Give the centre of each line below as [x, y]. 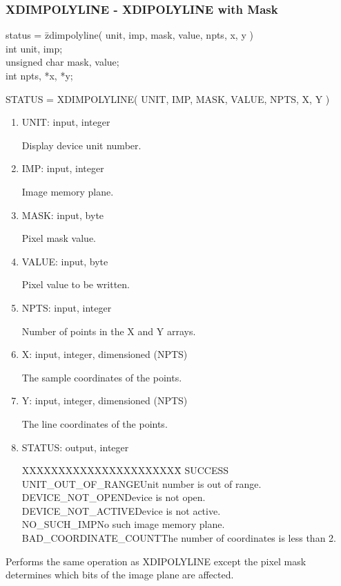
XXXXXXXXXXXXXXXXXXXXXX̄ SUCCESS [125, 470]
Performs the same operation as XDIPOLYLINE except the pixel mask [156, 561]
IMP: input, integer [63, 168]
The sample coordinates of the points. [102, 377]
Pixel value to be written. [76, 284]
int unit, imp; [34, 48]
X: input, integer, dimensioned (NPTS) [105, 354]
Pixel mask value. [59, 238]
